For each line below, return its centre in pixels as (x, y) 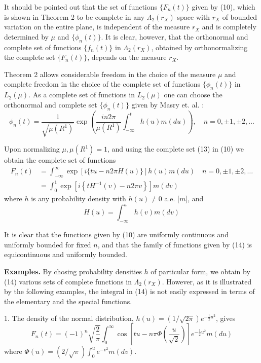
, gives (226, 318)
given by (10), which (223, 7)
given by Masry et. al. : (168, 104)
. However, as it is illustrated (207, 281)
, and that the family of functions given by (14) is (175, 244)
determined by (26, 36)
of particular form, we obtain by (200, 271)
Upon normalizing (32, 149)
